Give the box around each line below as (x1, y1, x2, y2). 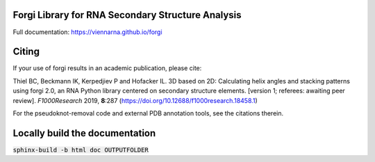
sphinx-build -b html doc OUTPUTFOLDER (12, 146, 149, 154)
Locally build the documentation (12, 127, 156, 139)
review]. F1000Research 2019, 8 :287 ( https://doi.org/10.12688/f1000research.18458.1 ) (12, 96, 258, 104)
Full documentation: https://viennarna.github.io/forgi (12, 28, 162, 36)
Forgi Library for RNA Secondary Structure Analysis (12, 9, 242, 21)
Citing (12, 46, 40, 58)
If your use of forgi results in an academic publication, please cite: (12, 64, 202, 72)
